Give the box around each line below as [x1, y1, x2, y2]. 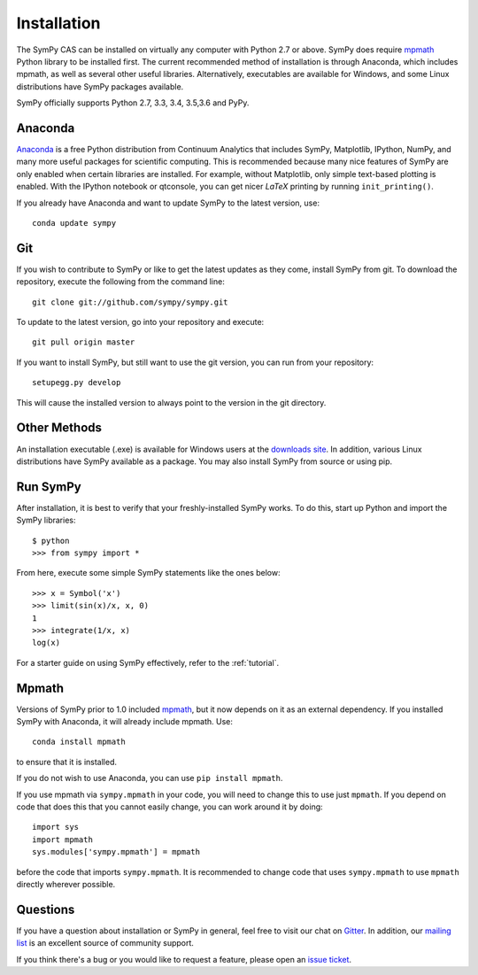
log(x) [32, 638, 61, 648]
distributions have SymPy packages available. [16, 81, 184, 92]
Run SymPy [16, 479, 81, 494]
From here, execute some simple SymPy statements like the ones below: [16, 568, 281, 578]
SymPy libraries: [16, 515, 76, 526]
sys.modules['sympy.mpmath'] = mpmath [32, 847, 201, 857]
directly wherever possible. [16, 878, 116, 889]
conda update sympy [32, 218, 117, 228]
